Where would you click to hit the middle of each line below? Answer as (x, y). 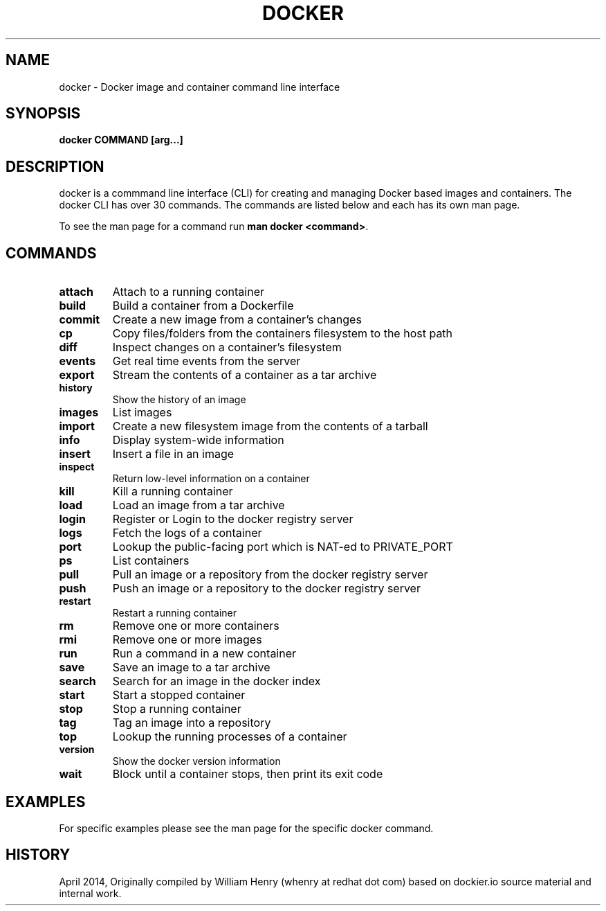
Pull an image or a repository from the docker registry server (270, 575)
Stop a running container (177, 709)
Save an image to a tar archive (191, 667)
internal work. (90, 893)
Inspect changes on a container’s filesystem (227, 347)
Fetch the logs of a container (187, 533)
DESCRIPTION (55, 166)
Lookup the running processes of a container (230, 737)
